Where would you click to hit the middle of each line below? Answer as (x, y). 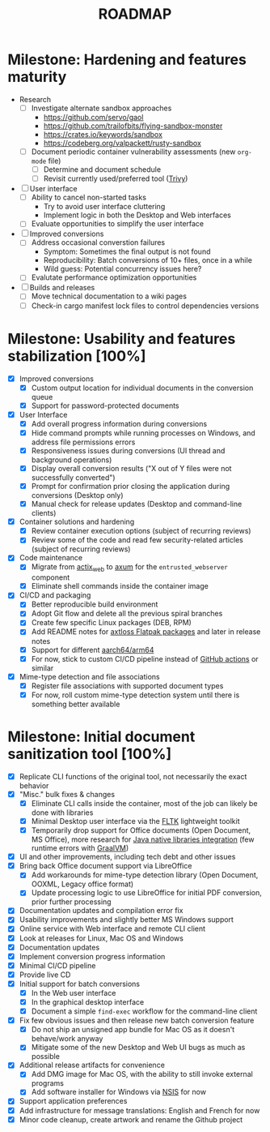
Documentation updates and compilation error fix (101, 911)
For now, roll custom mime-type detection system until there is (135, 695)
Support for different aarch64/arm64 (93, 650)
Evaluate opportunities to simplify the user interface (118, 224)
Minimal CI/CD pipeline (57, 965)
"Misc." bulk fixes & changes (67, 794)
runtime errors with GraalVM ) (80, 848)
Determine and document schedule (102, 169)
